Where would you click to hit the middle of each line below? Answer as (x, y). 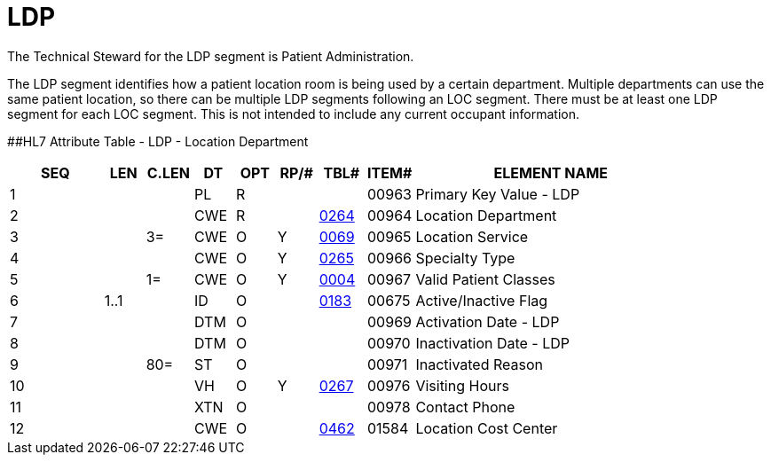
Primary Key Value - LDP (498, 194)
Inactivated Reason (479, 364)
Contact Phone (465, 407)
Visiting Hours (462, 385)
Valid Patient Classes (485, 279)
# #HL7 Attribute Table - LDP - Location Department (158, 141)
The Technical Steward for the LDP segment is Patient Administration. (211, 56)
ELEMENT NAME (551, 172)
